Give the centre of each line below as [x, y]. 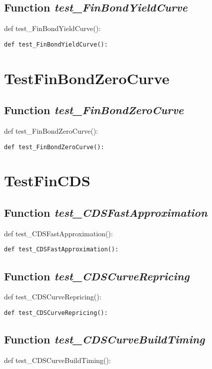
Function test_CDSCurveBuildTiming [104, 339]
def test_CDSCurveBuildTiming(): [57, 360]
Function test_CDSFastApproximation [106, 213]
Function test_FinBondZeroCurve [94, 110]
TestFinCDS [47, 180]
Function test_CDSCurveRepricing [97, 276]
